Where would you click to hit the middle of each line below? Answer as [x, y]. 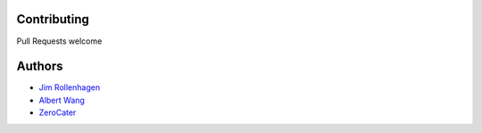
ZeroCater [58, 112]
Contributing [53, 19]
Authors [40, 66]
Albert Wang [62, 100]
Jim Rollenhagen [70, 87]
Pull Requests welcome [59, 41]
